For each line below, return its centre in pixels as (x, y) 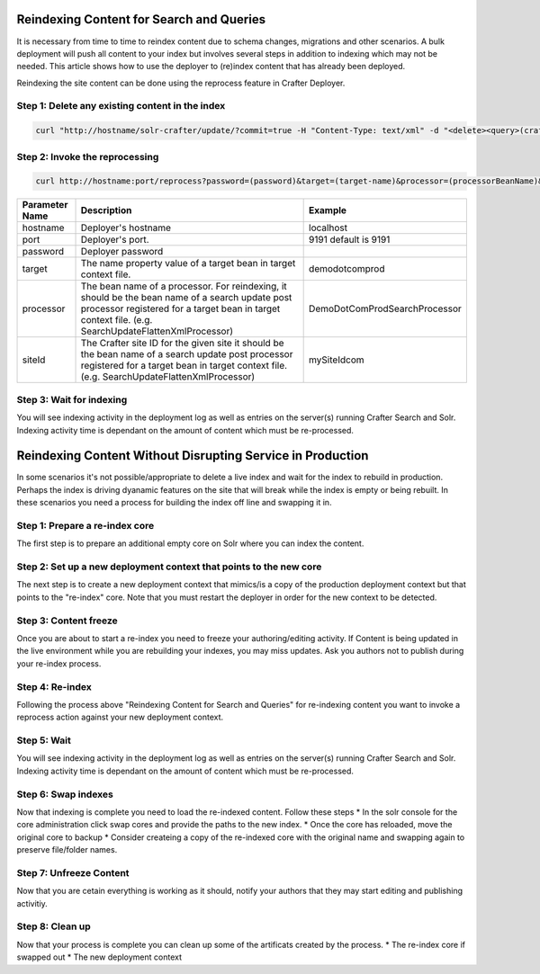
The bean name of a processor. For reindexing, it (184, 286)
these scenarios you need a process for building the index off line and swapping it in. (174, 503)
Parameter (45, 205)
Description (106, 210)
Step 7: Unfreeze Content (73, 872)
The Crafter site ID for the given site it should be (182, 344)
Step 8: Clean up (54, 926)
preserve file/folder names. (67, 850)
